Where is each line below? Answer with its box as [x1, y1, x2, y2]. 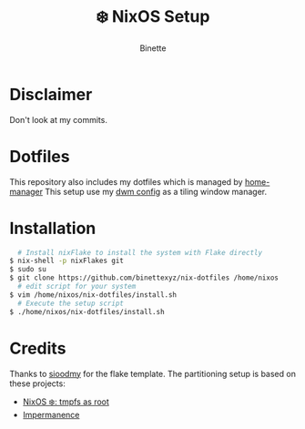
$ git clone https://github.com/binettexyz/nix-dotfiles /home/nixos [9, 273, 280, 282]
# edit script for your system [17, 282, 137, 291]
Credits [9, 338, 66, 359]
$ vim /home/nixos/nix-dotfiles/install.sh [9, 290, 178, 300]
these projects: [9, 378, 66, 389]
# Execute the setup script [17, 299, 125, 308]
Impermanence [22, 409, 80, 420]
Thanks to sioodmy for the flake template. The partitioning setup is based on [9, 368, 296, 379]
